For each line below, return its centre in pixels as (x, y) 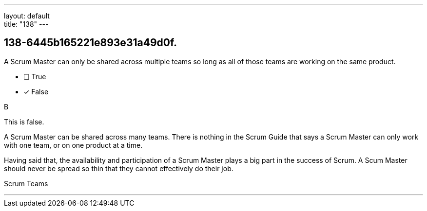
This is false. (24, 122)
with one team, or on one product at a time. (73, 145)
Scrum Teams (26, 183)
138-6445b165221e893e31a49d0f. (91, 43)
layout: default (27, 16)
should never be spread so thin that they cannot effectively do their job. (119, 168)
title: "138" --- (26, 24)
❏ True (35, 76)
